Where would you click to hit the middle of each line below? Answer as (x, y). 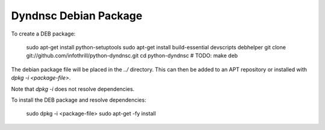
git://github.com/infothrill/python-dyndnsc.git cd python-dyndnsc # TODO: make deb (132, 56)
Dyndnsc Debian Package (77, 16)
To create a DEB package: (43, 34)
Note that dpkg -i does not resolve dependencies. (73, 89)
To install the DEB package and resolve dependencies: (79, 100)
